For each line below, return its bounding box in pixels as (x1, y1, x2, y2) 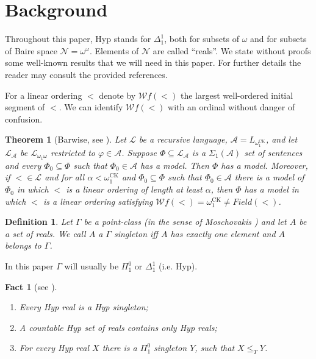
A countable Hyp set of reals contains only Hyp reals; (19, 321, 217, 333)
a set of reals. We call (5, 227, 86, 240)
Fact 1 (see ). (5, 280, 57, 293)
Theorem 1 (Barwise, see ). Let (5, 133, 126, 146)
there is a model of (234, 171, 304, 183)
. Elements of (89, 44, 139, 57)
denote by (99, 88, 136, 101)
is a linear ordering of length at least (66, 183, 203, 196)
